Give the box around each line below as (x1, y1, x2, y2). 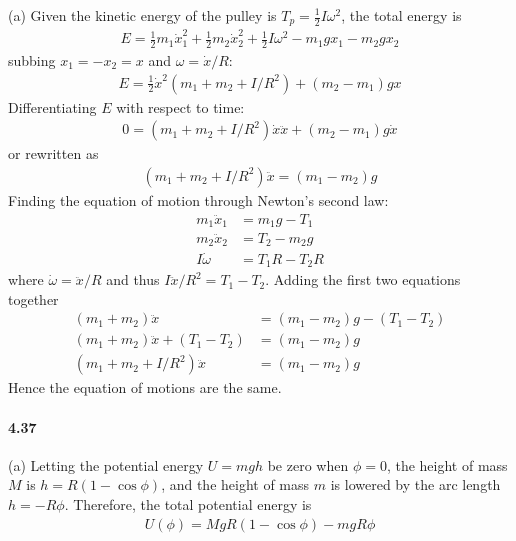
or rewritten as (8, 143, 99, 164)
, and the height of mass (161, 474, 310, 495)
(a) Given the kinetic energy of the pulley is (8, 5, 277, 25)
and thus (106, 269, 160, 290)
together (8, 288, 59, 309)
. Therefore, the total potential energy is (64, 494, 312, 515)
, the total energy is (341, 5, 462, 25)
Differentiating (8, 96, 97, 117)
